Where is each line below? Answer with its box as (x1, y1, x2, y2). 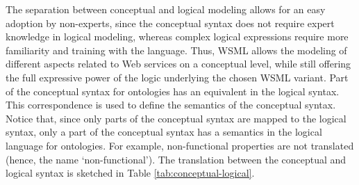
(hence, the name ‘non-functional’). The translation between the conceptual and (6, 152, 347, 166)
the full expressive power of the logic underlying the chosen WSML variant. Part (6, 70, 349, 84)
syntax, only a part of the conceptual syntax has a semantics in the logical (6, 124, 322, 139)
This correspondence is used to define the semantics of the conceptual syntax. (6, 97, 336, 112)
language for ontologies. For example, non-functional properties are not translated (6, 138, 354, 152)
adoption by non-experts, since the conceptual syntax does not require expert (6, 15, 335, 30)
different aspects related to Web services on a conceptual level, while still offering (6, 56, 351, 71)
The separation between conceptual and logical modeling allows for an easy (6, 2, 326, 16)
